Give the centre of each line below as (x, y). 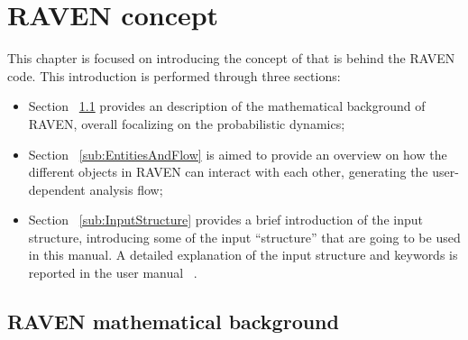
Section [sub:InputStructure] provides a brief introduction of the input (225, 220)
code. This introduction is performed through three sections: (174, 75)
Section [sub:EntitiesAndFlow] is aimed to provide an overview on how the (238, 154)
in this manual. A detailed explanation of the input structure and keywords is (243, 255)
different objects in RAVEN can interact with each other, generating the (228, 172)
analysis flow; (126, 189)
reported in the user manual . (113, 273)
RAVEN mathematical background (173, 322)
